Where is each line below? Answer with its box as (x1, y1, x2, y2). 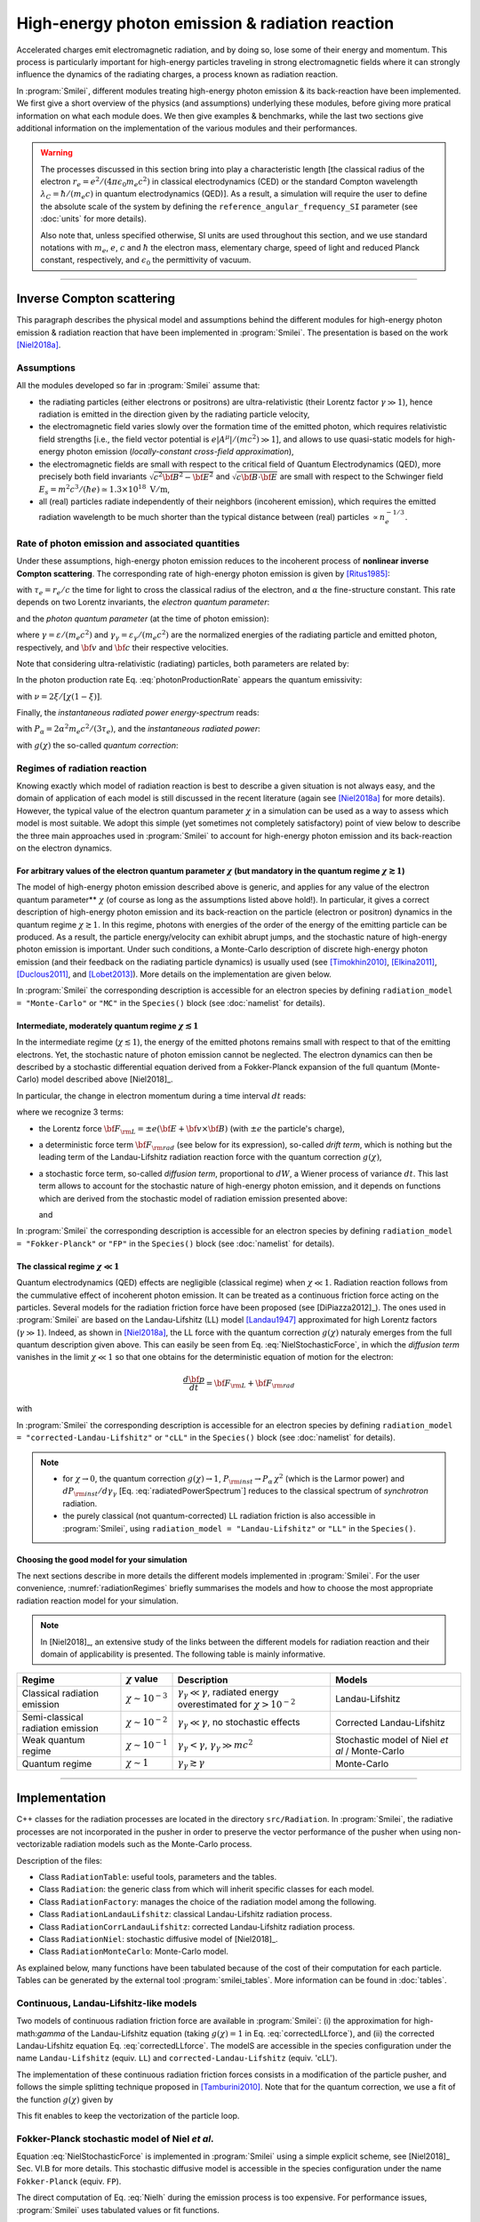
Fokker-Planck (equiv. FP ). (16, 2176, 122, 2186)
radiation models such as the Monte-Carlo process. (63, 1839, 252, 1850)
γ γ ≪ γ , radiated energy (177, 1685, 279, 1699)
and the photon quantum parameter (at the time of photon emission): (16, 613, 269, 624)
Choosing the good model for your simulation (16, 1554, 188, 1564)
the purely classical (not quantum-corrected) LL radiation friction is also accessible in (62, 1511, 376, 1522)
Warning (40, 148, 73, 158)
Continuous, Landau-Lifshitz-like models (16, 1996, 197, 2009)
